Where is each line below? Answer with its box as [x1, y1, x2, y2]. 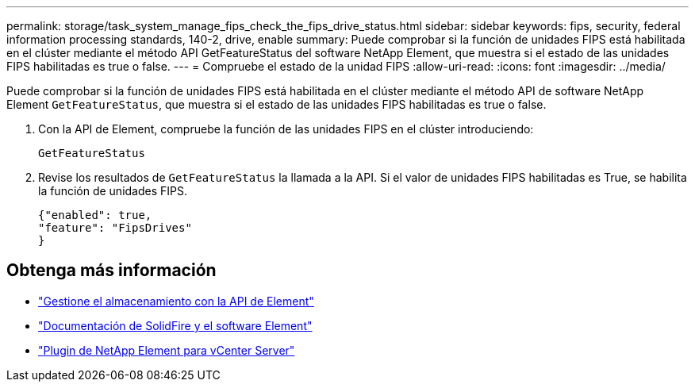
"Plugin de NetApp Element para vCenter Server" [38, 343, 295, 357]
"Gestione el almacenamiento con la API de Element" [38, 294, 314, 308]
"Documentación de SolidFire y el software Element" [38, 318, 313, 332]
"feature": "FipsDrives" [38, 221, 192, 234]
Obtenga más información [6, 260, 217, 281]
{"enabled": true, [38, 209, 152, 221]
